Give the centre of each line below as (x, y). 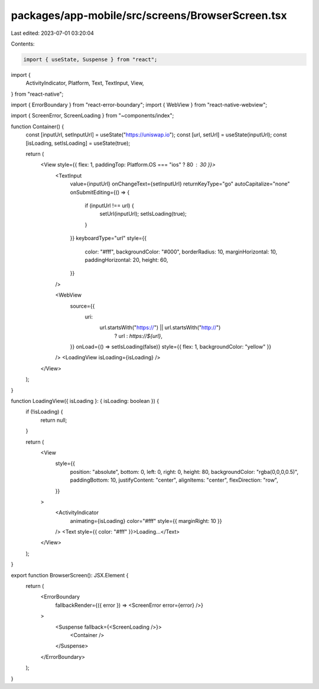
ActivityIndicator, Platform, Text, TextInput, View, (85, 83)
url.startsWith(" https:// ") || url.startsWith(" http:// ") (160, 327)
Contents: (23, 44)
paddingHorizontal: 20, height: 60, (126, 259)
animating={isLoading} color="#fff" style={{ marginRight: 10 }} (146, 521)
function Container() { (38, 126)
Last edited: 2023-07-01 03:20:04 (53, 33)
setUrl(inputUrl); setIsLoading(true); (143, 214)
